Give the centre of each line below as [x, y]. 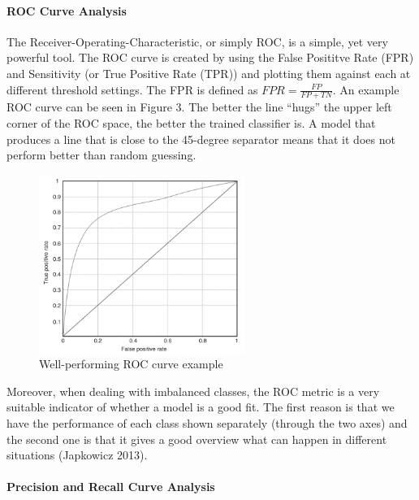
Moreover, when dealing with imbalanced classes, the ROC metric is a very [193, 391]
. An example [366, 89]
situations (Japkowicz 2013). [77, 455]
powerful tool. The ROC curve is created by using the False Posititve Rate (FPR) [210, 57]
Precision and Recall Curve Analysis [111, 487]
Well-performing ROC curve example [131, 364]
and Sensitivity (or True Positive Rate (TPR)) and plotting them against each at [209, 73]
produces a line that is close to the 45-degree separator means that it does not [201, 139]
